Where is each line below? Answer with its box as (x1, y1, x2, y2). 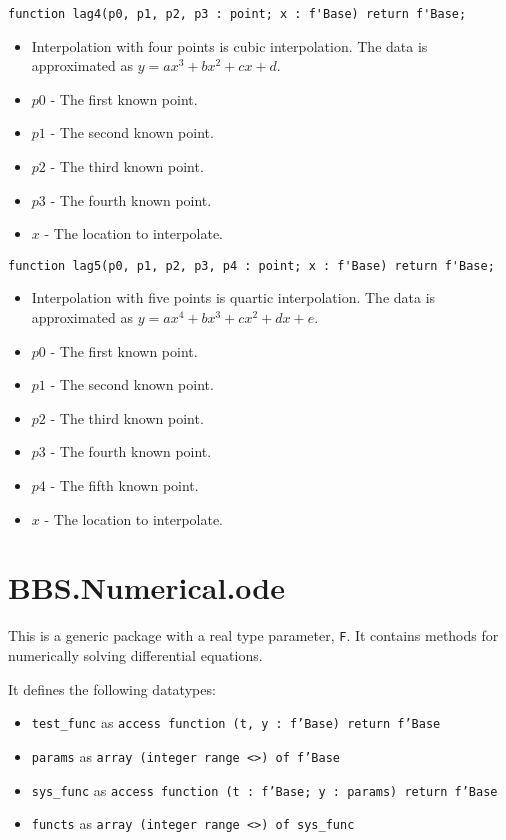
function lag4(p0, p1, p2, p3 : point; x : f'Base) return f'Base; (8, 7, 467, 21)
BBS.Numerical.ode (8, 567, 285, 608)
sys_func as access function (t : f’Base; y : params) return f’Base (31, 779, 498, 800)
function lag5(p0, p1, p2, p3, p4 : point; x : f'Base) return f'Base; (8, 258, 495, 273)
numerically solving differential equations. (8, 645, 263, 665)
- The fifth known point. (50, 475, 199, 496)
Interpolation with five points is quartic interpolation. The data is (31, 287, 436, 308)
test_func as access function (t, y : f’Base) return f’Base (31, 712, 441, 733)
